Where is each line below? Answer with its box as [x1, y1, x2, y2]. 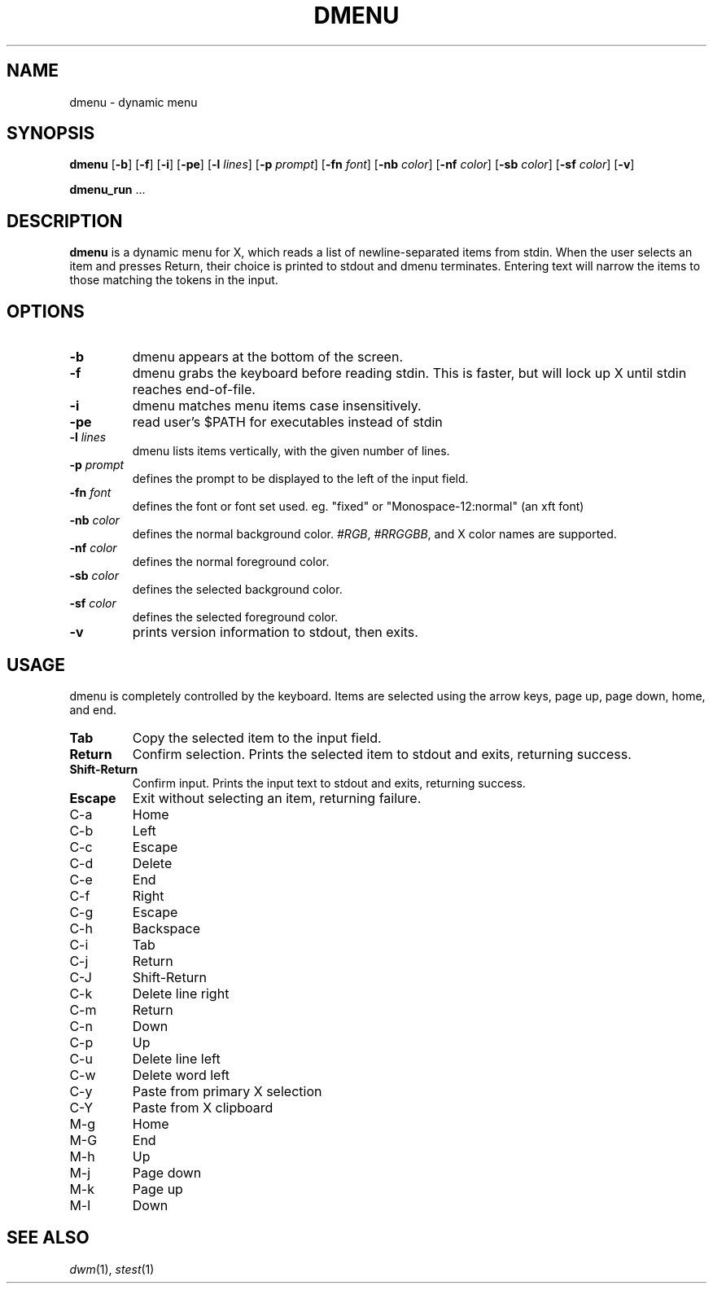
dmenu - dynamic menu [69, 94, 198, 109]
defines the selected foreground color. [132, 610, 339, 625]
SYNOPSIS [7, 123, 95, 144]
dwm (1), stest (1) [69, 1261, 155, 1276]
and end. [69, 702, 117, 717]
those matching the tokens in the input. [69, 273, 278, 287]
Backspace [132, 919, 201, 937]
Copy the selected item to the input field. [132, 729, 382, 746]
